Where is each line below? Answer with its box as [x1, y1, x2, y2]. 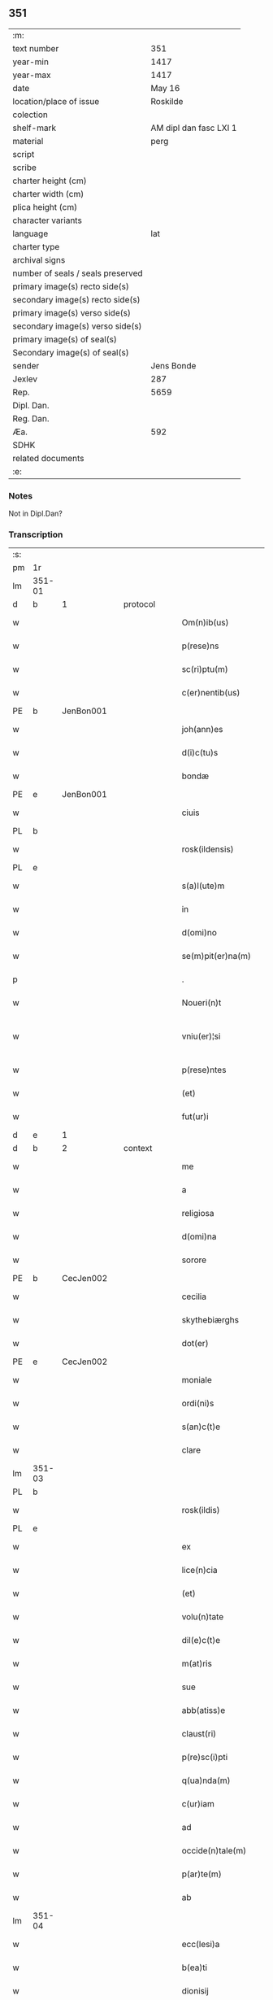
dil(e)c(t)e [181, 1635, 221, 1646]
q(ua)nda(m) [181, 1775, 231, 1786]
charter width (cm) [12, 188, 84, 199]
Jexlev [12, 373, 38, 385]
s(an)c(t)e [181, 1421, 221, 1432]
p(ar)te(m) [181, 1868, 222, 1880]
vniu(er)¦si [181, 1031, 221, 1042]
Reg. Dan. [12, 412, 50, 424]
